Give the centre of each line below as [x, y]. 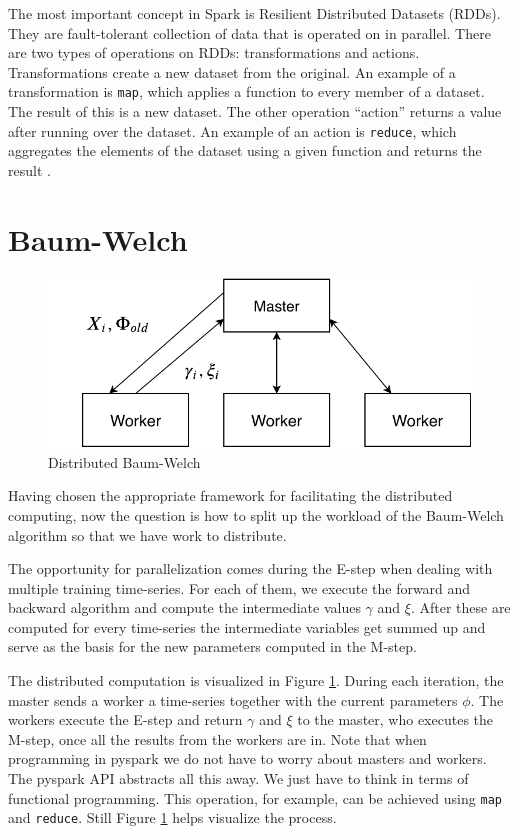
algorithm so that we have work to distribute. [147, 534]
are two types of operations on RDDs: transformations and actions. [214, 52]
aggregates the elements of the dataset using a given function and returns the [245, 150]
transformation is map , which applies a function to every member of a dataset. [246, 91]
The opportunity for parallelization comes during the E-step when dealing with [250, 568]
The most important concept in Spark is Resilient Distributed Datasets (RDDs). [254, 13]
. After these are [460, 607]
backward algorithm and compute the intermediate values [184, 607]
